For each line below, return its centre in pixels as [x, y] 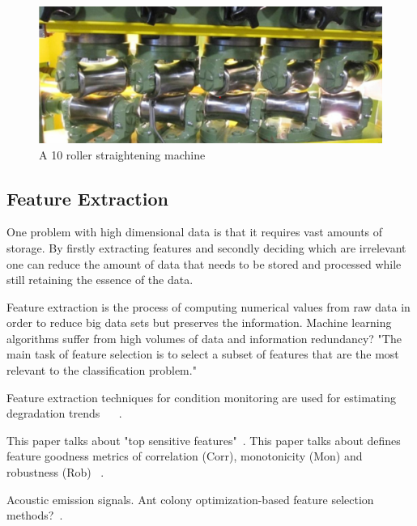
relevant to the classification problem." [102, 370]
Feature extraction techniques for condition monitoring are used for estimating [201, 397]
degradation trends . [64, 413]
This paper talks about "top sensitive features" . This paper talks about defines [204, 440]
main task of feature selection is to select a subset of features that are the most [203, 354]
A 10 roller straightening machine [122, 154]
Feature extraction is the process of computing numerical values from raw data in [208, 306]
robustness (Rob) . [55, 472]
